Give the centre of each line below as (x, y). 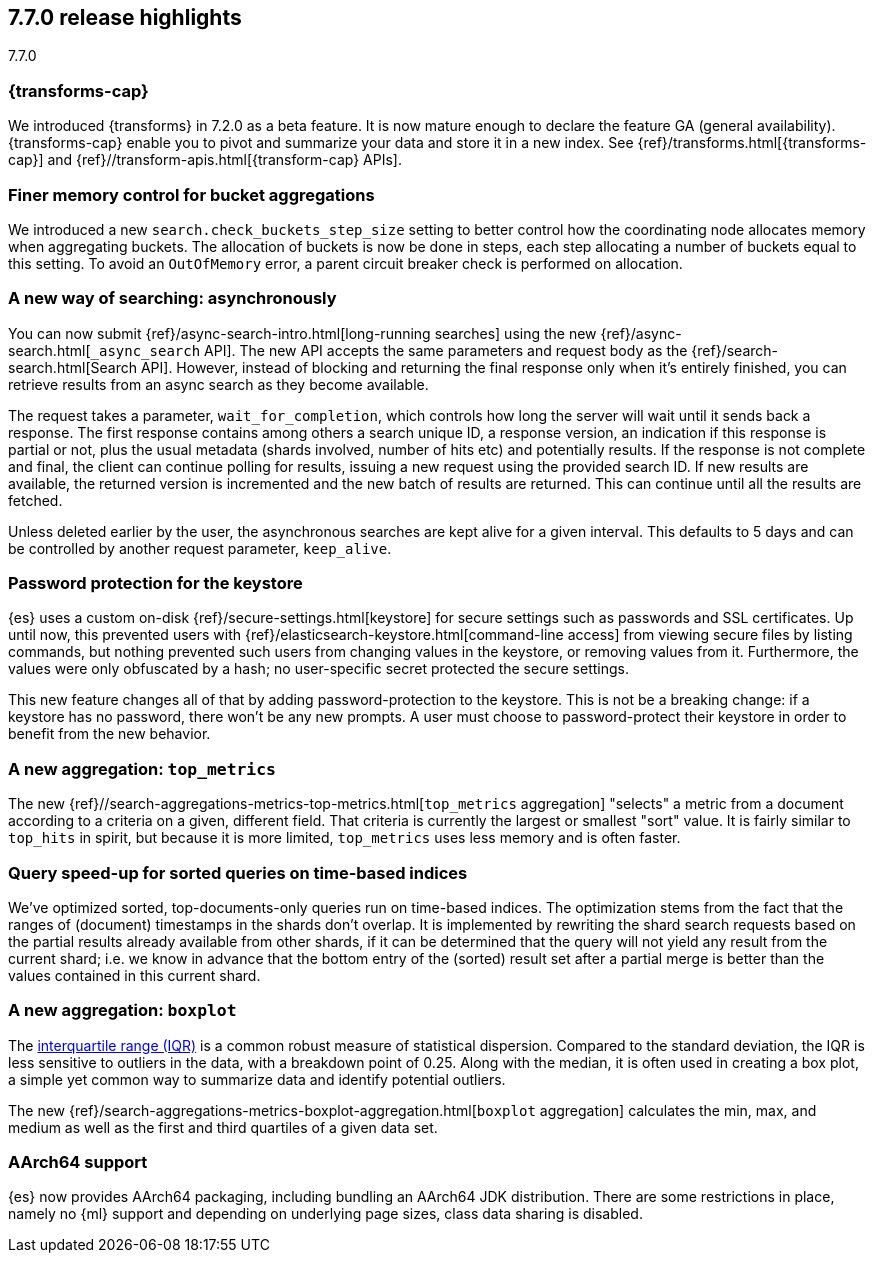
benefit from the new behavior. (109, 734)
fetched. (35, 500)
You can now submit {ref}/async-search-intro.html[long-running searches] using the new (302, 333)
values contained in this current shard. (134, 975)
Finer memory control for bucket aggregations (191, 194)
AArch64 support (78, 1162)
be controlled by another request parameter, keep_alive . (200, 548)
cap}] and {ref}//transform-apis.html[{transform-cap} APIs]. (205, 160)
